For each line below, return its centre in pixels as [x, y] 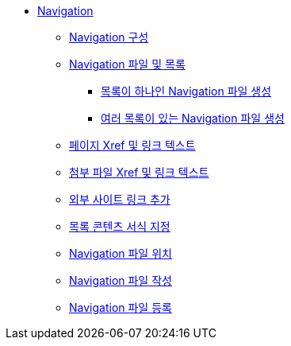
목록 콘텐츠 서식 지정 [120, 226]
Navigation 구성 [109, 37]
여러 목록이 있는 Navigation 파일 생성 [193, 118]
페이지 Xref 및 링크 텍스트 [132, 145]
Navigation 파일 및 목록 [127, 64]
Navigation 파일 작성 [121, 280]
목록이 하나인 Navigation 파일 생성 [186, 91]
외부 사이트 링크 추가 [120, 199]
